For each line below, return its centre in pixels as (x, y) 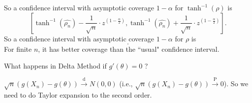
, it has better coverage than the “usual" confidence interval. (129, 49)
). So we (236, 84)
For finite (18, 49)
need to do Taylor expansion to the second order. (78, 94)
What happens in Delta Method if (55, 65)
